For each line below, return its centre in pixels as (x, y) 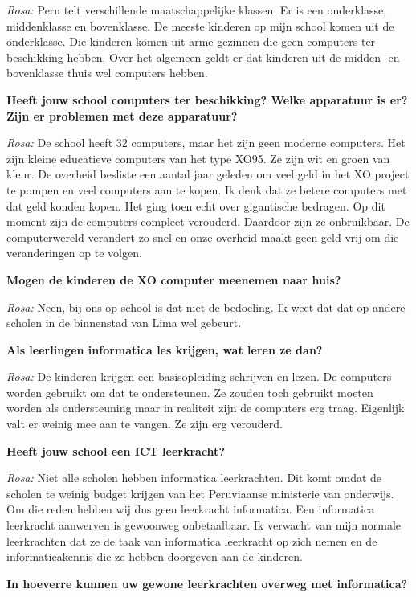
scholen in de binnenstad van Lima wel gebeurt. (124, 323)
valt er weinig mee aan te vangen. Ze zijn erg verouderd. (145, 424)
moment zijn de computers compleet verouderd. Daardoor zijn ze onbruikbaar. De (208, 221)
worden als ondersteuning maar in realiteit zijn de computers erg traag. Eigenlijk (206, 408)
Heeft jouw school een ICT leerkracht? (116, 450)
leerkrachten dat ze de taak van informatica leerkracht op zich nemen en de (192, 540)
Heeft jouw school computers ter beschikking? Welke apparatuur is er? (207, 99)
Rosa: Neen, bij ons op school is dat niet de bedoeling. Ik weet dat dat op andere (206, 307)
